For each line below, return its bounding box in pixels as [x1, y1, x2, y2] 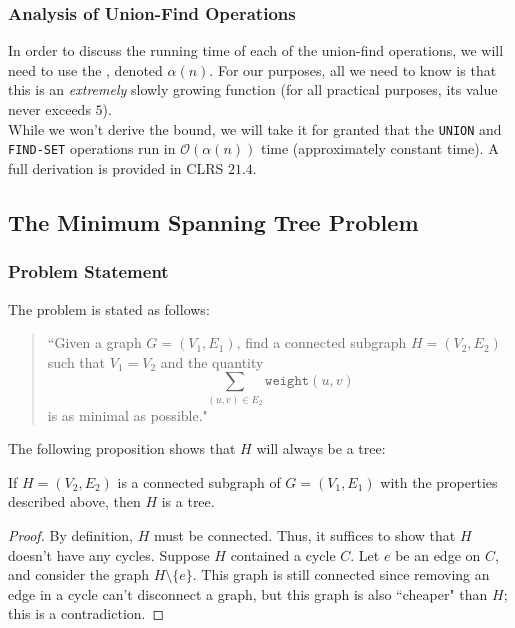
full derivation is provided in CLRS [8, 157, 224, 178]
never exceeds [8, 99, 91, 119]
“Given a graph [47, 332, 142, 353]
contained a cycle [230, 544, 336, 565]
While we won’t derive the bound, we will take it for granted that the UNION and [8, 118, 502, 139]
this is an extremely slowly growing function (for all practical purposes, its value [8, 79, 498, 100]
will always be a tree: [256, 438, 386, 459]
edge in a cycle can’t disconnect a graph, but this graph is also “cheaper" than [8, 583, 488, 604]
